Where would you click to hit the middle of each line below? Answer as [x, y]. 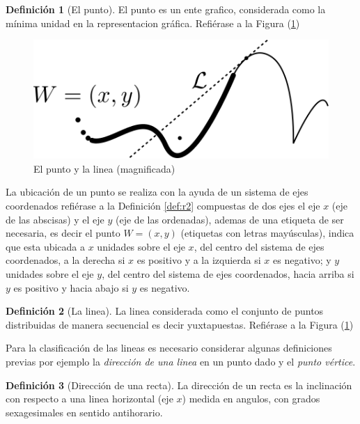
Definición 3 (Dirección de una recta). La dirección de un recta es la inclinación [179, 385]
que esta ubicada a [46, 246]
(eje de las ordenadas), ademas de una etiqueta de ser [230, 219]
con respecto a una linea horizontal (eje [89, 399]
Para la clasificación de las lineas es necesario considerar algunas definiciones [169, 348]
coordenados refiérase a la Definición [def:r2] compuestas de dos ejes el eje [163, 206]
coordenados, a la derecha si [65, 260]
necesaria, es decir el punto [63, 233]
